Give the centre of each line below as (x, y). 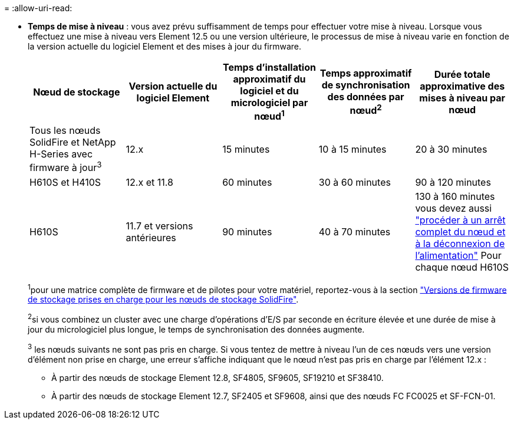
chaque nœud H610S (462, 267)
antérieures (151, 237)
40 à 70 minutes (355, 231)
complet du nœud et (460, 231)
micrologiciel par (269, 103)
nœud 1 (269, 116)
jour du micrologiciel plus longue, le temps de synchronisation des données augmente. (196, 329)
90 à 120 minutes (453, 182)
